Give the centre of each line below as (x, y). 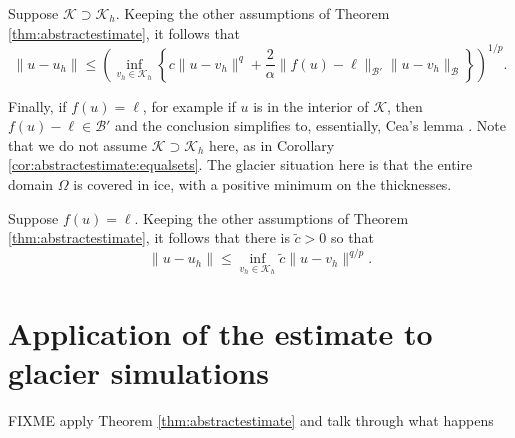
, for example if (189, 105)
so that (352, 237)
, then (404, 105)
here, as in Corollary (272, 144)
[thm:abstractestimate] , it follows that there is (149, 237)
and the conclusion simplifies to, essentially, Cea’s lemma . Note (310, 125)
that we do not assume (77, 144)
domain (31, 184)
